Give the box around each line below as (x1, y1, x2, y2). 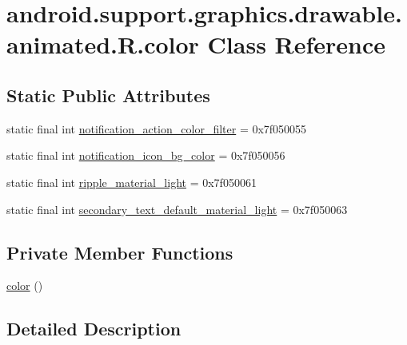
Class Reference (207, 28, 386, 61)
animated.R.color (6, 28, 199, 61)
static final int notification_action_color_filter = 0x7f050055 (6, 120, 307, 137)
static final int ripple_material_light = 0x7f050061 (6, 173, 257, 190)
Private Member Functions (6, 240, 233, 264)
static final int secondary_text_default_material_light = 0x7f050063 (6, 200, 348, 217)
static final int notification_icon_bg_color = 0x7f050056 (6, 147, 285, 164)
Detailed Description (6, 316, 182, 341)
